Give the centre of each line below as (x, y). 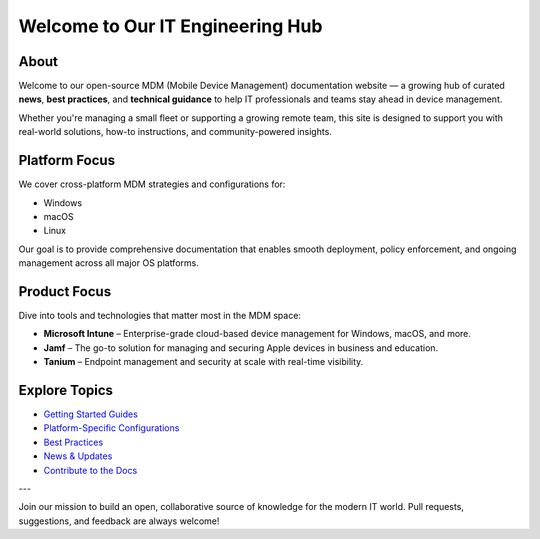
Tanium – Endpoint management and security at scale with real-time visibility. (203, 362)
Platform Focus (66, 160)
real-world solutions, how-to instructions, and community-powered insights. (175, 132)
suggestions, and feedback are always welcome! (119, 521)
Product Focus (65, 291)
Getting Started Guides (91, 414)
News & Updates (78, 456)
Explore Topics (66, 390)
